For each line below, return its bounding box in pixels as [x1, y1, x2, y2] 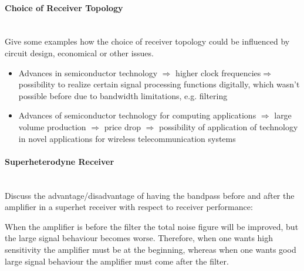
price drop [104, 120, 141, 133]
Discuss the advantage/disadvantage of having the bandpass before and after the [5, 189, 295, 201]
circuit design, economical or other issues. [5, 46, 154, 59]
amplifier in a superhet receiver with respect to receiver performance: [5, 201, 253, 213]
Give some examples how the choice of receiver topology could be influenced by [5, 35, 290, 48]
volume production [18, 120, 86, 133]
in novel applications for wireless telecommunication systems [18, 132, 236, 144]
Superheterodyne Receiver [5, 155, 114, 167]
